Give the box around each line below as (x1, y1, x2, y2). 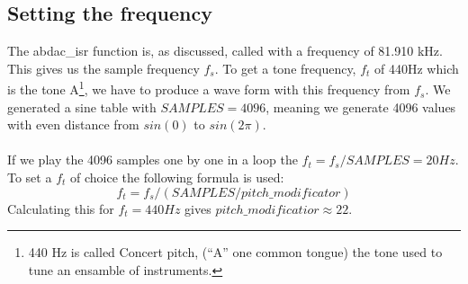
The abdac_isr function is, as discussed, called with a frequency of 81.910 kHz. (7, 41, 443, 60)
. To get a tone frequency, (214, 58, 356, 77)
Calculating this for (7, 199, 114, 217)
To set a (7, 168, 52, 187)
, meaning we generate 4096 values (265, 97, 456, 116)
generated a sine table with (7, 97, 157, 116)
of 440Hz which (374, 58, 459, 77)
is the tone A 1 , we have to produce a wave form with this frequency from (7, 77, 410, 99)
